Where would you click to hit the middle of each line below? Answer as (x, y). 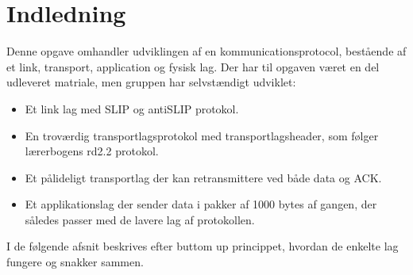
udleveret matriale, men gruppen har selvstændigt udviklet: (151, 82)
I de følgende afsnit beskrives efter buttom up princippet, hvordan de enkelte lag (203, 246)
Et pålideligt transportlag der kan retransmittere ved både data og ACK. (203, 177)
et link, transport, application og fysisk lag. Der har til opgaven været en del (193, 66)
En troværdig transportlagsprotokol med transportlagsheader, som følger (202, 135)
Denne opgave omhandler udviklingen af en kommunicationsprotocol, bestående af (206, 51)
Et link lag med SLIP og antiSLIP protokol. (132, 108)
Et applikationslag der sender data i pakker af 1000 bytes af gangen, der (201, 204)
